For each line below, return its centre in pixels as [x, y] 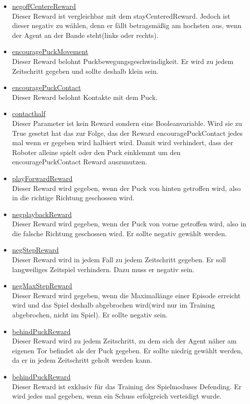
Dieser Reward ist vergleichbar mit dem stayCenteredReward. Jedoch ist [121, 16]
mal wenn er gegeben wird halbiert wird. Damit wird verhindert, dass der [123, 142]
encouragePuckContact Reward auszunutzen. [80, 162]
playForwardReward [42, 178]
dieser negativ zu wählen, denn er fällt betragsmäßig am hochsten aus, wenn [127, 25]
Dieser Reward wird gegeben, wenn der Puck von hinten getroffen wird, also [126, 188]
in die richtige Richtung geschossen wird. [73, 198]
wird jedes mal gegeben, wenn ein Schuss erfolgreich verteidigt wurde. [117, 396]
